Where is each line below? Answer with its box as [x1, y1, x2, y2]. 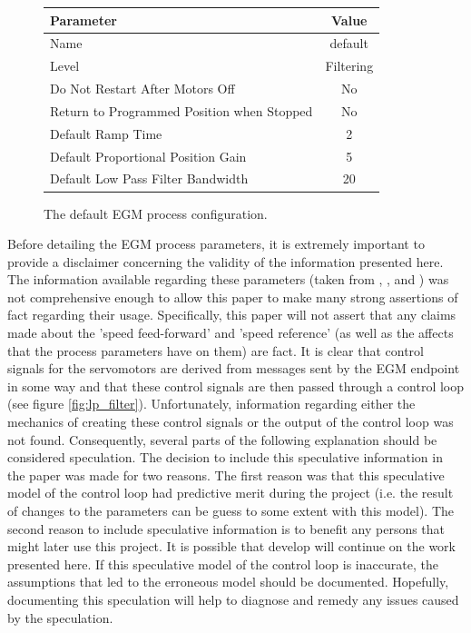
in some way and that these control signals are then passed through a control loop [7, 376, 465, 395]
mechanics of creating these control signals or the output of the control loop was [7, 412, 454, 431]
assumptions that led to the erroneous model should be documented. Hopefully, [7, 572, 449, 591]
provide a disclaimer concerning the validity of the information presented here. [7, 252, 444, 271]
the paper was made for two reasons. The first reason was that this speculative [7, 465, 445, 484]
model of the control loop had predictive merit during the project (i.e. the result [7, 483, 454, 502]
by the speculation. [7, 608, 113, 627]
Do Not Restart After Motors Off [50, 79, 235, 98]
